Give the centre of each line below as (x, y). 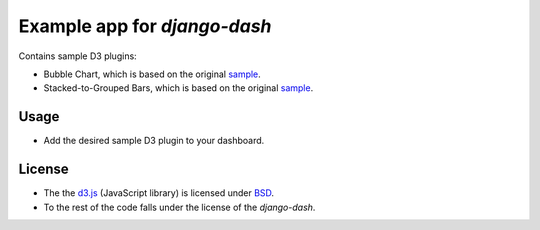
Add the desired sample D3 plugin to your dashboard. (154, 141)
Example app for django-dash (145, 26)
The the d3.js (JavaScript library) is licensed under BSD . (159, 193)
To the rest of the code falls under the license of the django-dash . (179, 207)
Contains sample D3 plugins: (77, 56)
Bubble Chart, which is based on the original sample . (152, 74)
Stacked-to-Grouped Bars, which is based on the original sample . (178, 88)
